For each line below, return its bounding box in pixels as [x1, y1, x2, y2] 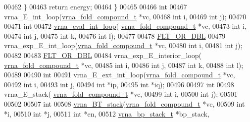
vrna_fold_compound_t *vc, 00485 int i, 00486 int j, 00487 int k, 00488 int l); [4, 60, 244, 70]
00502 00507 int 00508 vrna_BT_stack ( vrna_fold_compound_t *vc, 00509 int [4, 98, 245, 109]
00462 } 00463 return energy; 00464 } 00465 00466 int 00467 [4, 1, 187, 11]
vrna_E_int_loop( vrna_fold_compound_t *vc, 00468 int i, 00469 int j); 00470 [4, 11, 247, 21]
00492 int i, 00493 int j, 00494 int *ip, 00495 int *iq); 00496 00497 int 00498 [4, 79, 234, 89]
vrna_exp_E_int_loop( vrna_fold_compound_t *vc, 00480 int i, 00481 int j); [4, 40, 243, 51]
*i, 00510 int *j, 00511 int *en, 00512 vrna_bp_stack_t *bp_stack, [4, 108, 209, 119]
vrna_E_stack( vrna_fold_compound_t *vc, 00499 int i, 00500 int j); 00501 [4, 89, 238, 99]
